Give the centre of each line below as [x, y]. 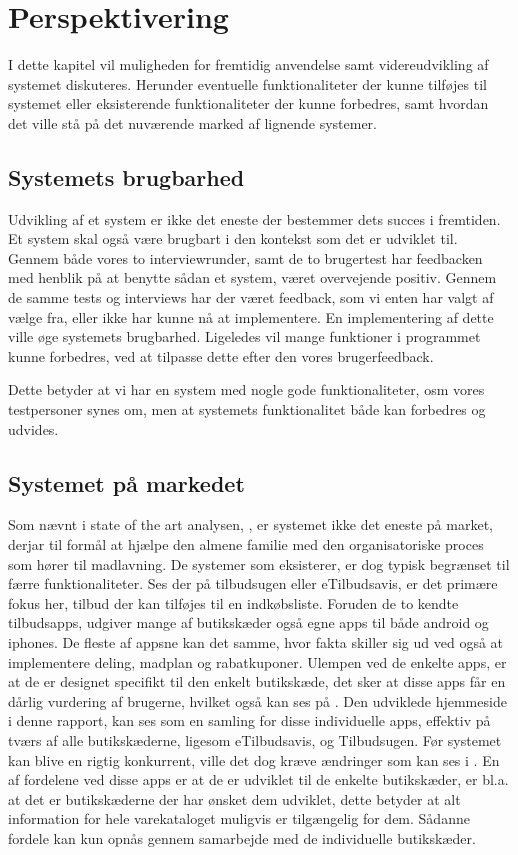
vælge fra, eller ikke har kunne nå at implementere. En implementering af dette [251, 316]
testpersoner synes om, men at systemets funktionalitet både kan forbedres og [247, 409]
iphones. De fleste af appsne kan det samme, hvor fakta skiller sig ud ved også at [256, 642]
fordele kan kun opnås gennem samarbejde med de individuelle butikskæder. [242, 837]
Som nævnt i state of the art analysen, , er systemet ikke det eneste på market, [250, 524]
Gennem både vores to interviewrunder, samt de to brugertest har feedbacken [245, 257]
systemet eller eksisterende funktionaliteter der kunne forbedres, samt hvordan [248, 103]
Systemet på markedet [126, 482]
